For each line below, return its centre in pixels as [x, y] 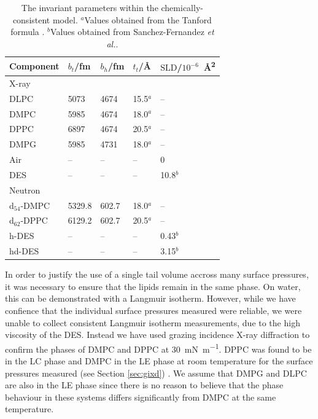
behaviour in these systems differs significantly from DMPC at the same [141, 397]
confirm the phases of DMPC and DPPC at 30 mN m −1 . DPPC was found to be [158, 348]
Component [34, 66]
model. [65, 19]
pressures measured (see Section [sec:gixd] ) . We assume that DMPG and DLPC [156, 373]
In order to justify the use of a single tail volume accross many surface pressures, [157, 274]
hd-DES [24, 251]
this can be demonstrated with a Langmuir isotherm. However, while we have [150, 298]
